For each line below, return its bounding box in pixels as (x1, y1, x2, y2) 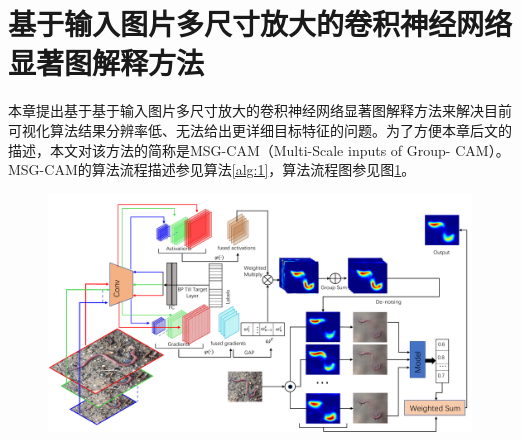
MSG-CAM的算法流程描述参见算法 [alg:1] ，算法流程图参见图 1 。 (8, 159, 416, 180)
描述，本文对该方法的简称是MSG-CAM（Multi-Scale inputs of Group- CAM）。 (8, 139, 510, 160)
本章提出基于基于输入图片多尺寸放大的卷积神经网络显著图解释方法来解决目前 (8, 100, 512, 121)
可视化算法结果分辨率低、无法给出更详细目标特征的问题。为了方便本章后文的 (8, 119, 512, 140)
